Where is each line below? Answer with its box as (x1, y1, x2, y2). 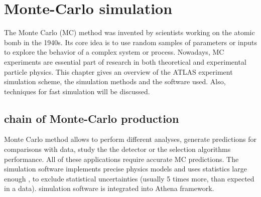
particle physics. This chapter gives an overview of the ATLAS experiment (4, 66, 233, 77)
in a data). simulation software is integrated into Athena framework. (4, 183, 214, 193)
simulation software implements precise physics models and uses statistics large (4, 163, 247, 174)
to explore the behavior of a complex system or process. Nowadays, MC (4, 47, 224, 57)
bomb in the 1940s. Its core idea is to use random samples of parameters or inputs (4, 37, 257, 47)
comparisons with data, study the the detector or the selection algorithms (4, 144, 231, 154)
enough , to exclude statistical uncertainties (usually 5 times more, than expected (4, 173, 254, 183)
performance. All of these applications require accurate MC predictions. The (4, 153, 239, 164)
